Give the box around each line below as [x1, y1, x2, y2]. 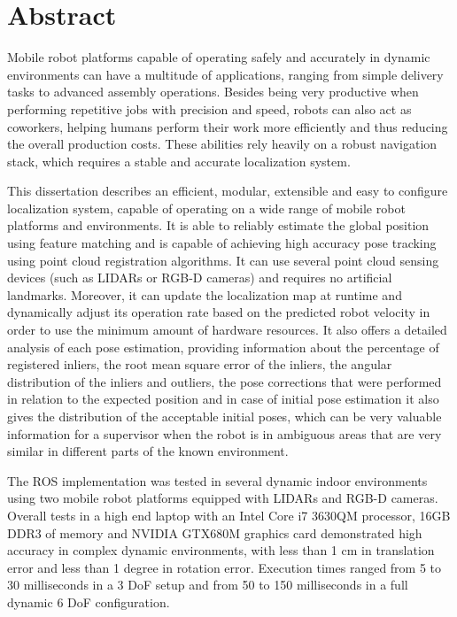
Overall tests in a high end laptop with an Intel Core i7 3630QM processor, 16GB [7, 505, 451, 524]
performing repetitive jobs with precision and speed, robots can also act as [7, 99, 412, 118]
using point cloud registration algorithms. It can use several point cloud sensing [7, 251, 439, 269]
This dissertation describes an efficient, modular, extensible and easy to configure [7, 181, 448, 200]
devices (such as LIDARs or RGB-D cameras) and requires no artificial [7, 268, 392, 287]
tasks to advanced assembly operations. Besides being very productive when [7, 82, 419, 101]
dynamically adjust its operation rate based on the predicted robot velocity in [7, 303, 430, 321]
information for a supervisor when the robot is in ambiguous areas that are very [7, 424, 442, 443]
